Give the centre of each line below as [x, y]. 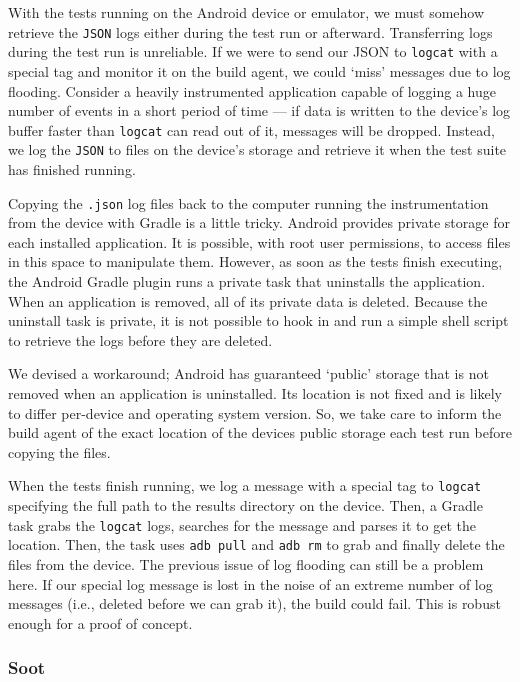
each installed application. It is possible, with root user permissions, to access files [259, 241]
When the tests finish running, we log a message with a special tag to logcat [245, 485]
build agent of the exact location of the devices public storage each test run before [260, 432]
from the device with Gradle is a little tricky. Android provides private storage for [259, 222]
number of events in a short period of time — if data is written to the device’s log [259, 110]
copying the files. [59, 451]
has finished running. [72, 169]
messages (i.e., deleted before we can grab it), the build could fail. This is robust [254, 603]
